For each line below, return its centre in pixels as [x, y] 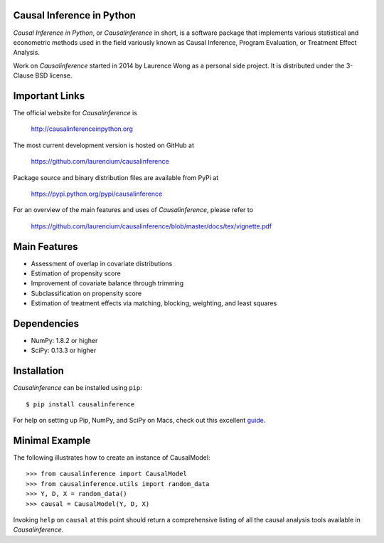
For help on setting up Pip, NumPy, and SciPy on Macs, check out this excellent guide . [139, 421]
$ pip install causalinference [80, 404]
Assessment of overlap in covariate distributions [102, 263]
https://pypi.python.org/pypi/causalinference [97, 194]
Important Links [49, 96]
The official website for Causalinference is [75, 112]
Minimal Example [52, 440]
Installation [38, 371]
